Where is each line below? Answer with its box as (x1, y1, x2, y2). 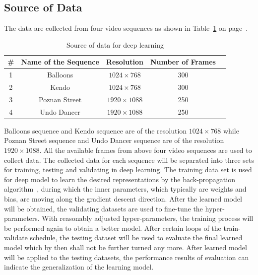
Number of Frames (150, 57, 216, 67)
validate (4, 232, 28, 243)
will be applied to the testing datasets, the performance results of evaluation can (4, 252, 249, 262)
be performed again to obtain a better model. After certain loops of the (4, 222, 221, 233)
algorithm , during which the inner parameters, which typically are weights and (4, 184, 247, 194)
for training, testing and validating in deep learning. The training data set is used (4, 164, 252, 175)
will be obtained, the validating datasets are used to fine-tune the (4, 203, 203, 213)
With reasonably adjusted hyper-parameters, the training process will (42, 213, 254, 223)
